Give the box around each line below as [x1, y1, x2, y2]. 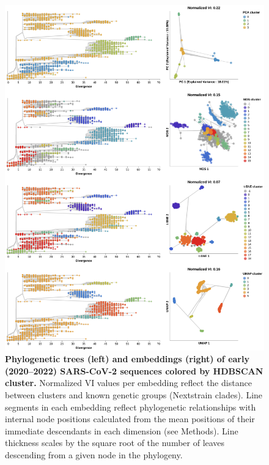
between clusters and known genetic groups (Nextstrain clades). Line [5, 388, 263, 401]
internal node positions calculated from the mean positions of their [5, 412, 255, 425]
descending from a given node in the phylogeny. [5, 448, 183, 461]
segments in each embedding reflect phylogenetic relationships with [5, 400, 256, 413]
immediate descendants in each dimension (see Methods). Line [5, 424, 238, 437]
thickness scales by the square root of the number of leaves [5, 436, 225, 449]
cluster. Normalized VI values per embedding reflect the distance [5, 376, 252, 389]
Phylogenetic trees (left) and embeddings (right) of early [5, 352, 249, 365]
